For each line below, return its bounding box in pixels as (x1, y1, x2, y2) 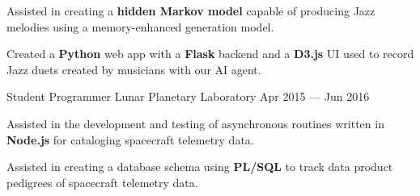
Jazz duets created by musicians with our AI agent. (6, 60, 261, 77)
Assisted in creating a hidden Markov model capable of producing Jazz (6, 2, 375, 19)
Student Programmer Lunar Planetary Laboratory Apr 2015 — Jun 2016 (6, 88, 370, 105)
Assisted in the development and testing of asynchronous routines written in (6, 115, 384, 131)
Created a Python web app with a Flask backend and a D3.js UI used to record (6, 45, 414, 62)
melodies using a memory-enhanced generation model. (6, 18, 274, 35)
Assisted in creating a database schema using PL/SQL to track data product (6, 158, 393, 175)
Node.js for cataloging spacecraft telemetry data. (6, 131, 254, 148)
